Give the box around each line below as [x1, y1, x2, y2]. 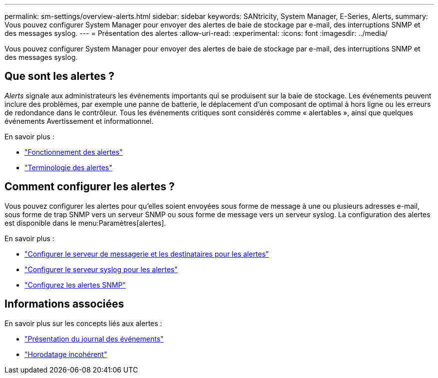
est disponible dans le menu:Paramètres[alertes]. [4, 218, 166, 227]
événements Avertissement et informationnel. [4, 116, 154, 125]
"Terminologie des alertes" [24, 163, 112, 172]
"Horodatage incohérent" [24, 350, 107, 359]
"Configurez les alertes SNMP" [24, 280, 126, 289]
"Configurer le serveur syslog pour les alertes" [24, 265, 178, 274]
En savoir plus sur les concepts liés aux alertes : [4, 319, 162, 328]
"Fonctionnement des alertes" [24, 147, 123, 156]
